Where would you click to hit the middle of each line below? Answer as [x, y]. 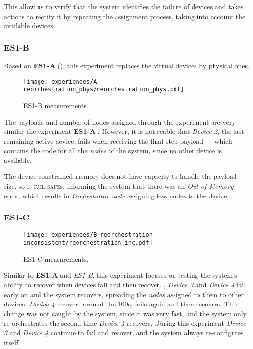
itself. [12, 342]
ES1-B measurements [55, 105]
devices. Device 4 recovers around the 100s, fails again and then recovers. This [121, 304]
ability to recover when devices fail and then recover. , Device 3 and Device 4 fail [125, 284]
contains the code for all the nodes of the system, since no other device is [113, 150]
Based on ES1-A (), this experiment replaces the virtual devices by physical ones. [127, 65]
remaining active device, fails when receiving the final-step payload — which [118, 141]
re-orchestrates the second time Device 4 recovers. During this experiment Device [125, 323]
